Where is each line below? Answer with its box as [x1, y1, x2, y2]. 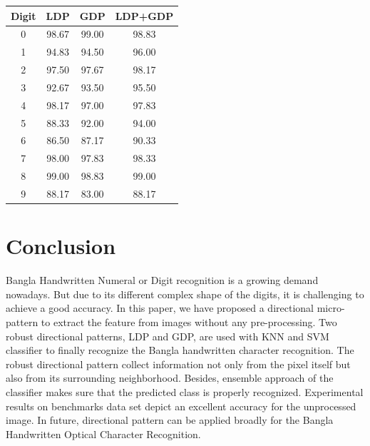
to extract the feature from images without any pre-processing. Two [41, 314, 337, 329]
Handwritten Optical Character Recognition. [6, 426, 201, 441]
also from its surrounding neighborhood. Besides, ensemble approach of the [6, 370, 334, 385]
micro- [317, 300, 345, 315]
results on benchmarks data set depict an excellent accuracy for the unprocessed [6, 398, 356, 413]
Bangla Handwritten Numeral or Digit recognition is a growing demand [6, 273, 319, 288]
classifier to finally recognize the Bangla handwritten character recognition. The [6, 343, 354, 358]
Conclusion [6, 231, 116, 260]
